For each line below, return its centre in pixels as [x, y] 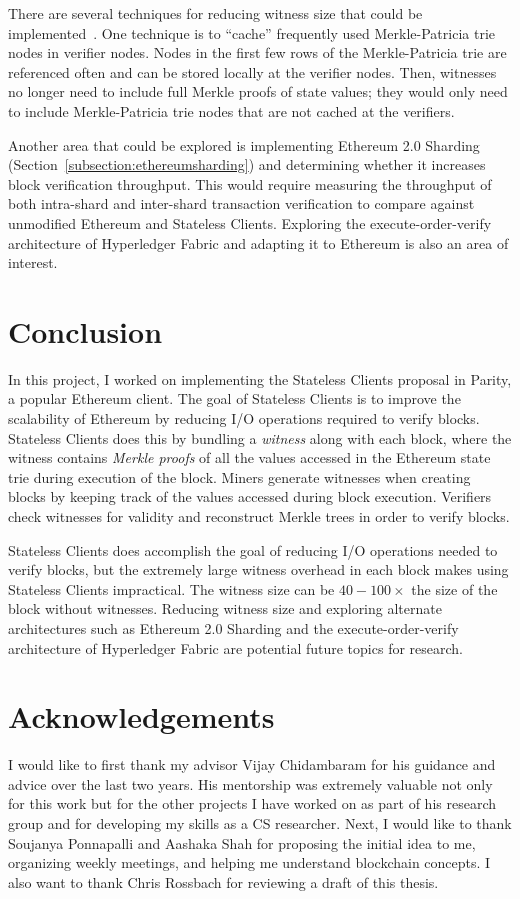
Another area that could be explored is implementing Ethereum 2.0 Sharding [244, 144]
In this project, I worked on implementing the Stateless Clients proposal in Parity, [260, 378]
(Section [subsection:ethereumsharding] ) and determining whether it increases [247, 164]
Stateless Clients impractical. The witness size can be [171, 588]
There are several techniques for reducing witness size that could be [215, 13]
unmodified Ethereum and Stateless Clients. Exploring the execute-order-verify [250, 222]
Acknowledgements [141, 716]
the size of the [454, 588]
